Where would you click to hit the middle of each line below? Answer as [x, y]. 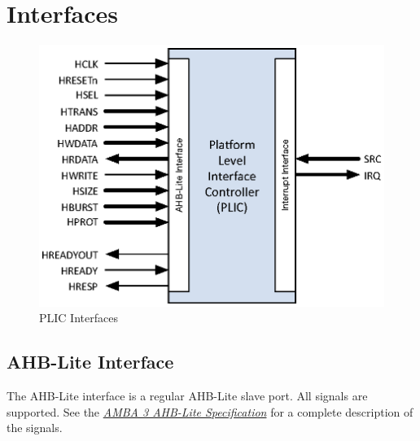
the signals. [35, 428]
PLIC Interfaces [79, 318]
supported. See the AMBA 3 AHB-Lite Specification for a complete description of [210, 411]
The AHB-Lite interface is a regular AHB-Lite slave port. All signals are [187, 395]
